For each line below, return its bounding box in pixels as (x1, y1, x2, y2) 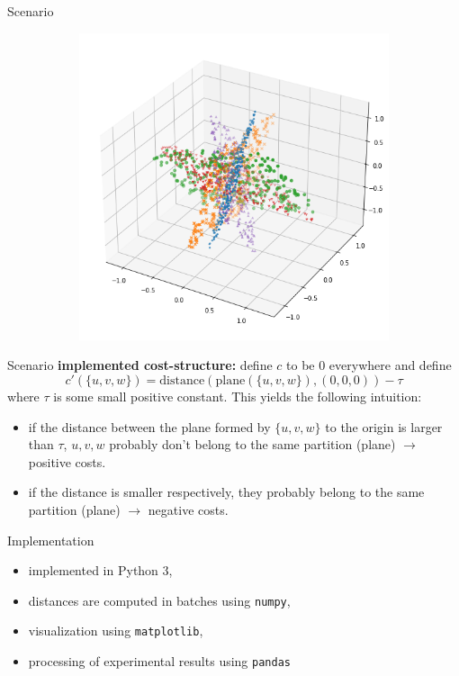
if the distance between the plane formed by (28, 417, 271, 436)
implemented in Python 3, (28, 561, 173, 580)
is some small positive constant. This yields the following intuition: (53, 387, 422, 406)
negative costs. (148, 500, 229, 519)
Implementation (7, 530, 94, 549)
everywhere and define (328, 356, 452, 374)
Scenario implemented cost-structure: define (7, 356, 273, 374)
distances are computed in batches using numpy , (28, 590, 291, 609)
